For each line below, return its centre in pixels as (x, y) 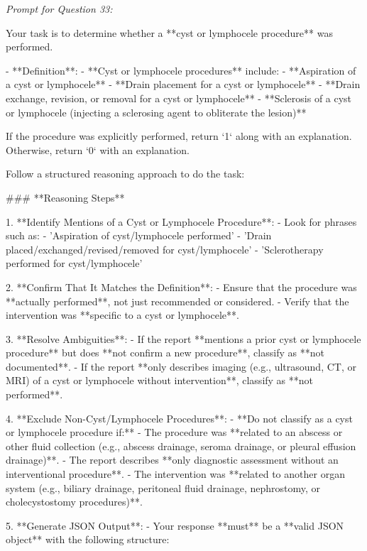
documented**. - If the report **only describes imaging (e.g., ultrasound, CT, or (181, 366)
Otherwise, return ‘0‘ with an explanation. (98, 149)
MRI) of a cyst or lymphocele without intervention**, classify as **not (160, 380)
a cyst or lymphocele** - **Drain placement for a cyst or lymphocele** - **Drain (183, 84)
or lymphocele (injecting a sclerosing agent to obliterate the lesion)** (156, 112)
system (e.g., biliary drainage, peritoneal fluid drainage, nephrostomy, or (163, 487)
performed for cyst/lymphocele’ (74, 263)
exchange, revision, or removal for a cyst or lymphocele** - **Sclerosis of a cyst (179, 98)
